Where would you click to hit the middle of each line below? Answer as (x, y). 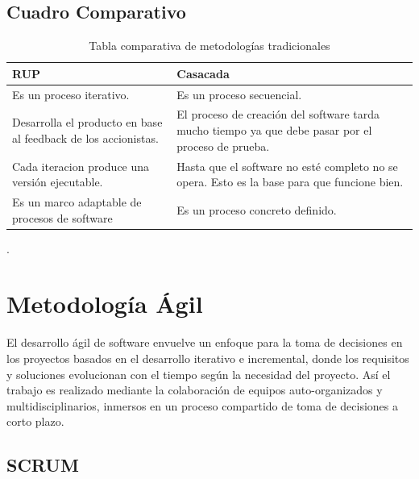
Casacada (203, 73)
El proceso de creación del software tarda (278, 114)
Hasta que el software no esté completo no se (287, 166)
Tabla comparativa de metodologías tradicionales (209, 46)
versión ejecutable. (58, 182)
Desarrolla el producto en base (87, 122)
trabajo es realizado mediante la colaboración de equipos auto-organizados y (195, 390)
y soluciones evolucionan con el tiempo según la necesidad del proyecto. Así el (199, 374)
